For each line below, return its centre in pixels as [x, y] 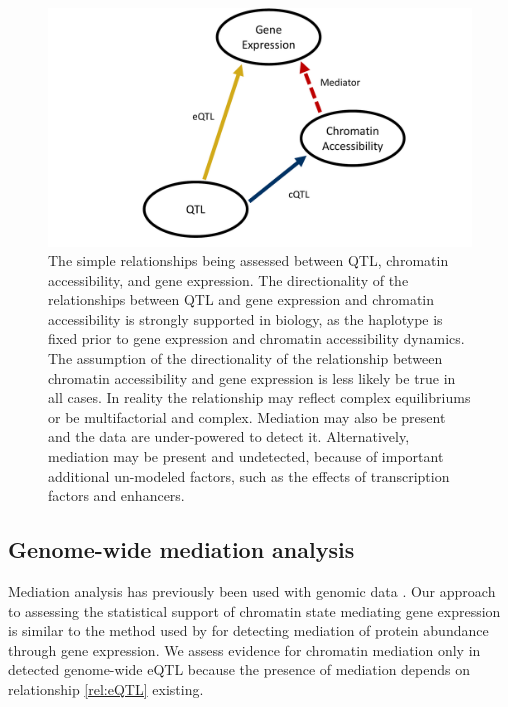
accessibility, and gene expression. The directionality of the [228, 279]
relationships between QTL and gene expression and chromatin [241, 299]
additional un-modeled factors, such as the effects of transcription [249, 475]
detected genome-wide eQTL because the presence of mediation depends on [239, 669]
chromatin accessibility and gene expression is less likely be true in [252, 377]
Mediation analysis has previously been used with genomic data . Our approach [252, 591]
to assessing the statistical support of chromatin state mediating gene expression [254, 610]
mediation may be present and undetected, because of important [246, 456]
